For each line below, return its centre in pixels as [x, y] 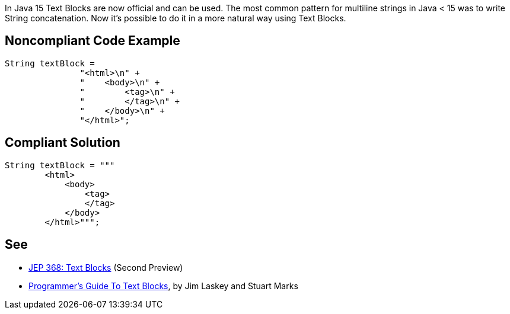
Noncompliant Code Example [93, 41]
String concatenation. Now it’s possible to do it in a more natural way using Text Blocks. [176, 18]
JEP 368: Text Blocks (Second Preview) [106, 267]
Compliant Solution [63, 143]
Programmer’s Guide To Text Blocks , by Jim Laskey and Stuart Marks [163, 286]
